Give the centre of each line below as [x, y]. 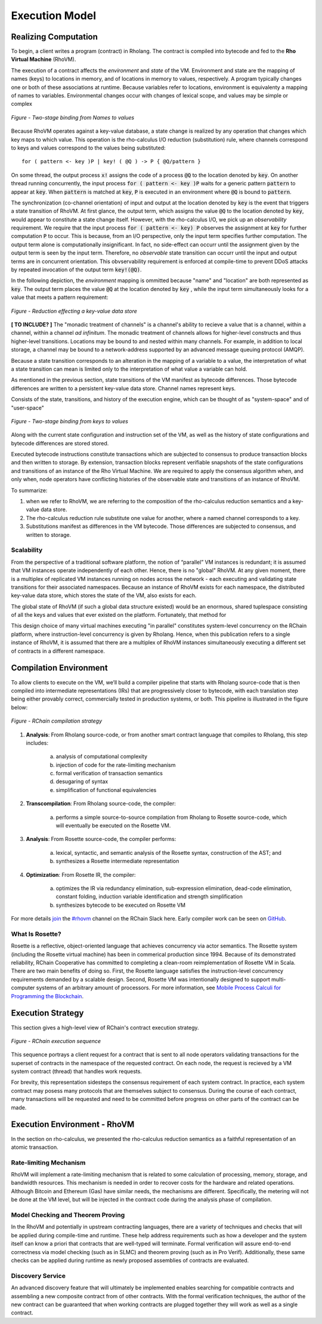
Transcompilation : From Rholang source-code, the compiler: [101, 803]
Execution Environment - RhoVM [73, 1125]
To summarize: [29, 490]
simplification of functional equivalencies [106, 790]
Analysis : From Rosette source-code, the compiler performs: [101, 839]
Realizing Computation [55, 37]
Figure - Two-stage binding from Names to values [73, 117]
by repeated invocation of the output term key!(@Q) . [77, 270]
